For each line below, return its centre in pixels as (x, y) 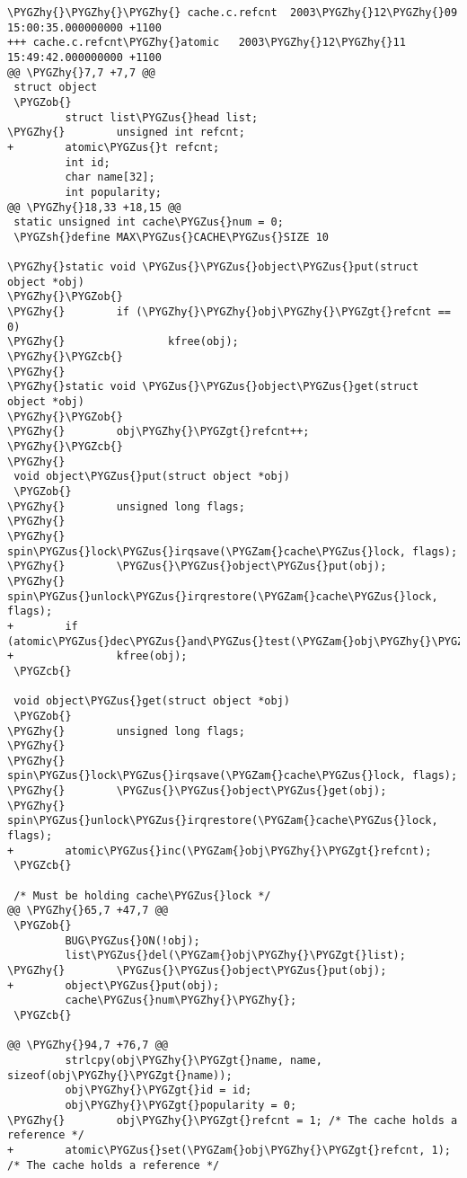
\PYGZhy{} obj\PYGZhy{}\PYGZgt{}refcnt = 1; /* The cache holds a (233, 1120)
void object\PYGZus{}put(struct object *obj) (152, 477)
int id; (88, 162)
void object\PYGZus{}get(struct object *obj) (152, 701)
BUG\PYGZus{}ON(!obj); (132, 940)
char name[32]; (110, 177)
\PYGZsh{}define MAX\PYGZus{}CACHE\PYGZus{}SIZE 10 (171, 237)
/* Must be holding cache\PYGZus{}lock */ (142, 895)
